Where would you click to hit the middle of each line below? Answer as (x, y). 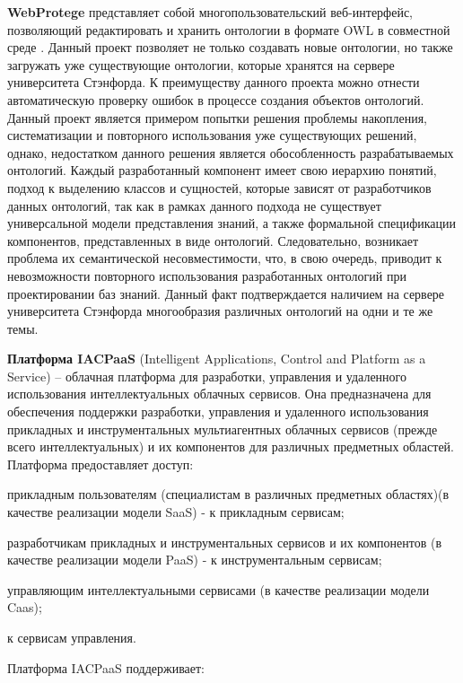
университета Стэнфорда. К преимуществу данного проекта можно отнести (214, 82)
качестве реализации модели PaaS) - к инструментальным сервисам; (195, 560)
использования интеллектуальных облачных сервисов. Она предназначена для (219, 394)
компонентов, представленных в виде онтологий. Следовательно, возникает (213, 240)
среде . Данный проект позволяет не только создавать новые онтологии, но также (230, 47)
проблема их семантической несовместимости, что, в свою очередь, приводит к (225, 258)
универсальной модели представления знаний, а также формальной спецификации (232, 223)
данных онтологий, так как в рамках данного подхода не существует (194, 205)
